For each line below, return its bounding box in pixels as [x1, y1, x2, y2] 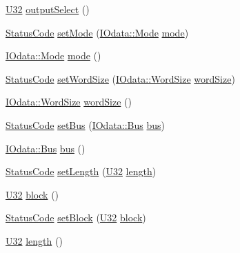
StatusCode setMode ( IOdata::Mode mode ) [6, 25, 189, 39]
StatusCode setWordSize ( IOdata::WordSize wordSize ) [6, 71, 235, 85]
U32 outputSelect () [6, 2, 90, 16]
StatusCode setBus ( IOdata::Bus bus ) [6, 117, 166, 132]
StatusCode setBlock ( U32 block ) [6, 210, 146, 225]
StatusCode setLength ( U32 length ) [6, 164, 157, 179]
